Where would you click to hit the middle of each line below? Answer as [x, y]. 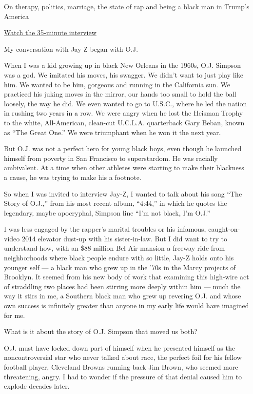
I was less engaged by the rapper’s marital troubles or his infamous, [105, 229]
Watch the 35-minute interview [50, 32]
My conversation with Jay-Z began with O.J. [71, 49]
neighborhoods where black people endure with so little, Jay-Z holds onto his [119, 258]
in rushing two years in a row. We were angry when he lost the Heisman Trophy [124, 113]
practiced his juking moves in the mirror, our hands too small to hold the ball [120, 94]
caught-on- [224, 229]
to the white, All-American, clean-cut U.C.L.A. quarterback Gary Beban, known [124, 122]
